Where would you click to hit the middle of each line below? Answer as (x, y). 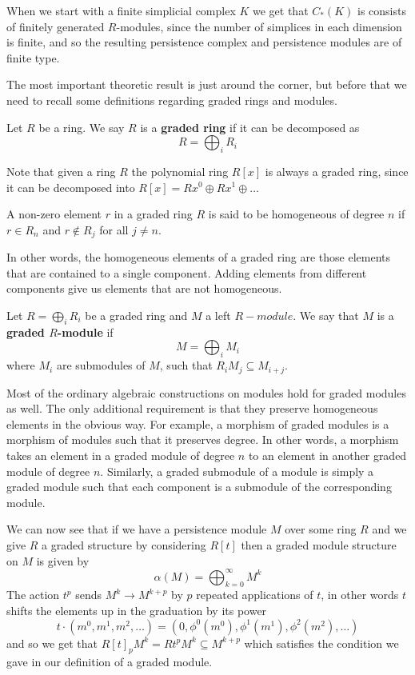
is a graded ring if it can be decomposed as (250, 127)
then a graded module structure (319, 544)
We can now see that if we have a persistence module (137, 529)
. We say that (326, 315)
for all (114, 229)
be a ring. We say (82, 127)
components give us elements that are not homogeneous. (144, 288)
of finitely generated (56, 26)
